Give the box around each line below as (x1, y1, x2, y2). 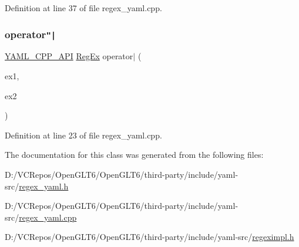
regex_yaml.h (19, 180, 69, 192)
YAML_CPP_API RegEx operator (5, 50, 133, 62)
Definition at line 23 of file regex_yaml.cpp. (5, 128, 162, 141)
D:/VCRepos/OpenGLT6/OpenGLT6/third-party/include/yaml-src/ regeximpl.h (5, 231, 294, 243)
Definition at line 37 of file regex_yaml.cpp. (5, 2, 162, 13)
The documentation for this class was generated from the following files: (5, 148, 264, 161)
